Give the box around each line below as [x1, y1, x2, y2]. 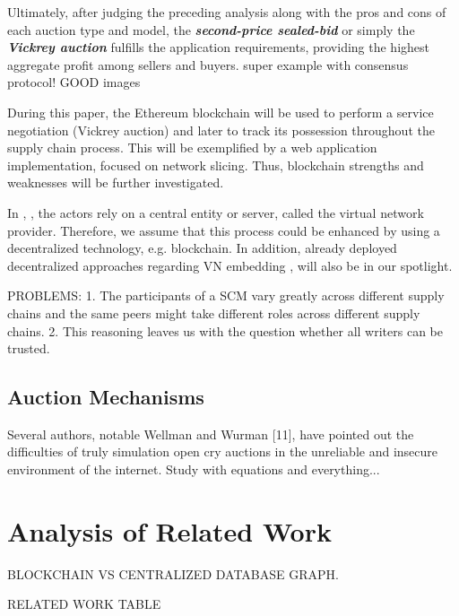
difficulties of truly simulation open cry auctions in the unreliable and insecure [7, 442, 438, 461]
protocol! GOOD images [7, 73, 141, 91]
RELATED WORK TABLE [7, 594, 161, 613]
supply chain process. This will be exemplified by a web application [7, 138, 377, 157]
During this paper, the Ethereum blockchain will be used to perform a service [7, 102, 434, 121]
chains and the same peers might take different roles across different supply [7, 303, 420, 322]
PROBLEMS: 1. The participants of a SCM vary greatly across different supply [7, 286, 445, 305]
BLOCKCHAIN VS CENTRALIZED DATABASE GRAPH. [7, 564, 339, 583]
